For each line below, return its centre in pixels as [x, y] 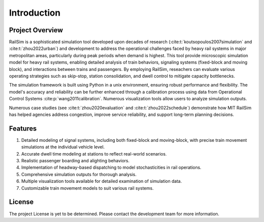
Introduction [35, 13]
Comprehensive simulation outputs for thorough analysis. [79, 174]
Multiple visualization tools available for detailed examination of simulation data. [101, 181]
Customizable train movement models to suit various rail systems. [88, 188]
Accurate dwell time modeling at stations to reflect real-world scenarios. [94, 154]
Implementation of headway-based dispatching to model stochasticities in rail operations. [111, 167]
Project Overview [36, 30]
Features [23, 128]
